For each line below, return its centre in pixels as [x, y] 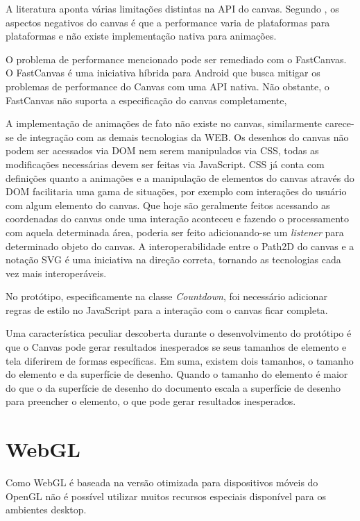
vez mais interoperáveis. [56, 273]
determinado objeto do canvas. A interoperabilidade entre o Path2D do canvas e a [180, 246]
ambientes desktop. [46, 510]
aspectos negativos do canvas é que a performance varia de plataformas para [168, 22]
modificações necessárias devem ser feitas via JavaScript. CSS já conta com [165, 164]
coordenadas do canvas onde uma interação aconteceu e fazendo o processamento [178, 218]
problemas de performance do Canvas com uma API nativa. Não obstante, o [168, 86]
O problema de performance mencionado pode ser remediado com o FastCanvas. [176, 59]
